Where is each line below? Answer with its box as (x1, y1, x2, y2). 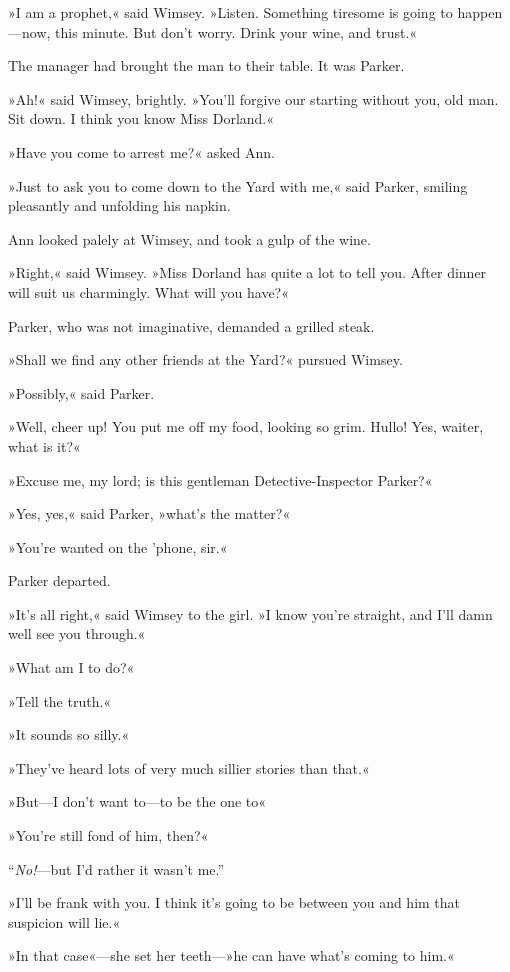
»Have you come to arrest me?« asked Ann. (8, 141, 275, 162)
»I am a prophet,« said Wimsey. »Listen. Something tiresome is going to (8, 2, 453, 22)
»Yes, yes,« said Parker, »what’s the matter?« (8, 503, 291, 524)
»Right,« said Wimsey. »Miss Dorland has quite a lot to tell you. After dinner (8, 262, 487, 283)
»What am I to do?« (8, 657, 135, 678)
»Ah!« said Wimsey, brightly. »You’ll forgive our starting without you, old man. (8, 88, 499, 109)
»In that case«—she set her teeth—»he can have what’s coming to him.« (8, 945, 455, 966)
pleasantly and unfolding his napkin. (8, 195, 231, 216)
